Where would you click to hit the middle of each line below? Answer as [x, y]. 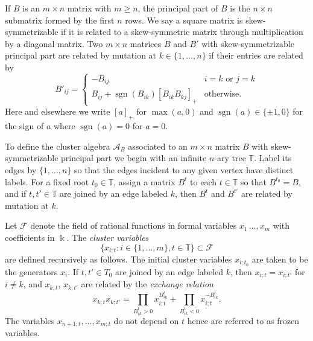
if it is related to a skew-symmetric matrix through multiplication [182, 32]
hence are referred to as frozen [243, 320]
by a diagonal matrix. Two [54, 43]
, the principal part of [178, 8]
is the [240, 8]
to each [203, 181]
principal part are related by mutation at [81, 55]
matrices [146, 43]
